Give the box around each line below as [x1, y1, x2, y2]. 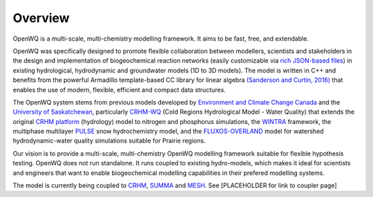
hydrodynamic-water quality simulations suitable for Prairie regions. [12, 136, 206, 145]
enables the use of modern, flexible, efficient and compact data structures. [12, 85, 226, 94]
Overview [12, 10, 70, 25]
